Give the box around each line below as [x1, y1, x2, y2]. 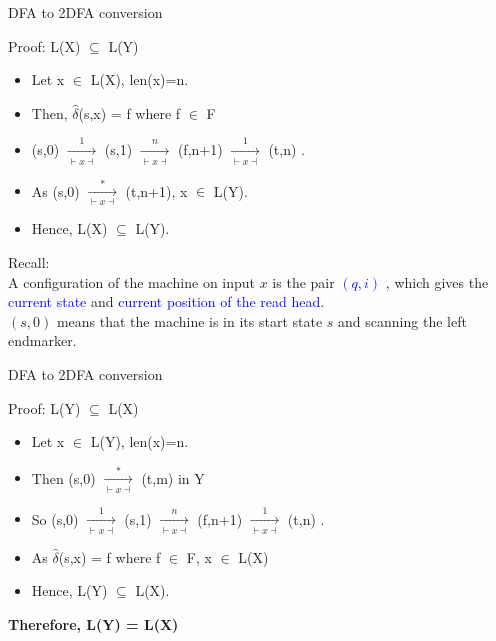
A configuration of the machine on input [8, 271, 256, 292]
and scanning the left [338, 310, 467, 331]
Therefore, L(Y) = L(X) [8, 613, 179, 634]
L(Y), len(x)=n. [90, 431, 189, 452]
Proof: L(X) [8, 35, 81, 56]
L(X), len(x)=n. [90, 69, 189, 90]
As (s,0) [31, 180, 80, 201]
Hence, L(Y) [31, 580, 108, 601]
